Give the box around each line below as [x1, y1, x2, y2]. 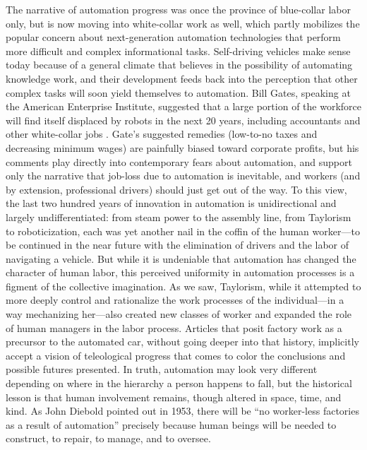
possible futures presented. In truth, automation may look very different [6, 362, 318, 377]
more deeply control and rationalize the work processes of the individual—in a [6, 292, 344, 307]
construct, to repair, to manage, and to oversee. [6, 431, 211, 446]
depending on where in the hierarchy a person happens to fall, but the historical [6, 376, 352, 391]
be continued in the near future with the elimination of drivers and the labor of [6, 237, 349, 252]
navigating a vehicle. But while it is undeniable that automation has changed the [6, 251, 356, 266]
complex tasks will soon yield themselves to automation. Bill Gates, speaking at [6, 85, 351, 100]
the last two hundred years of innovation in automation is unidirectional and [6, 196, 337, 211]
